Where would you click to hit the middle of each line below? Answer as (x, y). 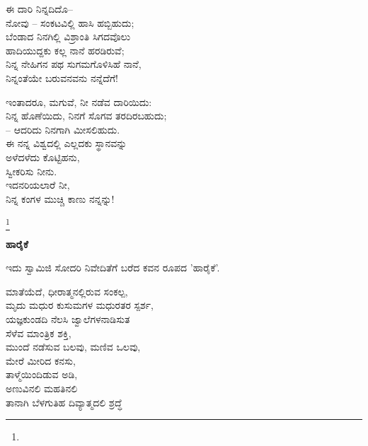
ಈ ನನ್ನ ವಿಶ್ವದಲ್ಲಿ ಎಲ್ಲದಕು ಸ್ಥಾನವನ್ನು (67, 143)
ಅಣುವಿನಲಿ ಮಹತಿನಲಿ (42, 388)
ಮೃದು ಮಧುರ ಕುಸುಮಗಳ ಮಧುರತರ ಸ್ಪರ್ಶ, (80, 305)
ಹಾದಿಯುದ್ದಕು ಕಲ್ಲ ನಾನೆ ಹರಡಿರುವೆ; (65, 50)
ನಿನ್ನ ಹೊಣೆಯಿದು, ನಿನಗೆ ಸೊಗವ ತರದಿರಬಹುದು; (86, 116)
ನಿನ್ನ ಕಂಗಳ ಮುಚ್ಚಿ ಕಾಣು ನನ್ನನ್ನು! (60, 198)
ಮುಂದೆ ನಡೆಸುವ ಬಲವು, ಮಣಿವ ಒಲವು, (73, 347)
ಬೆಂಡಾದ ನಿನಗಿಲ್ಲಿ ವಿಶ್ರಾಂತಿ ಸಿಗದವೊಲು (68, 36)
